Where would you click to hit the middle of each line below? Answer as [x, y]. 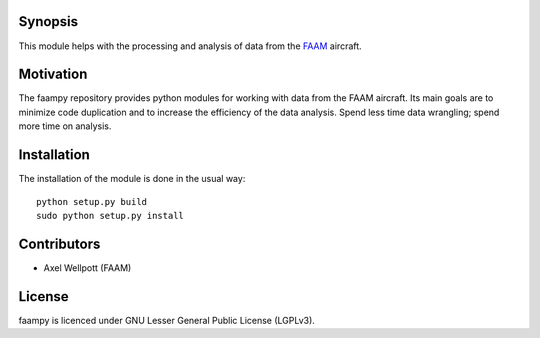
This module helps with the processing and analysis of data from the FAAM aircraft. [190, 46]
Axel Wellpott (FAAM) [87, 267]
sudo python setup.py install [110, 215]
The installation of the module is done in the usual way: [132, 179]
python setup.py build [92, 201]
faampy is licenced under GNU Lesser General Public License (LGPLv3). [166, 320]
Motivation [53, 74]
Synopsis [48, 21]
